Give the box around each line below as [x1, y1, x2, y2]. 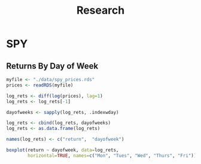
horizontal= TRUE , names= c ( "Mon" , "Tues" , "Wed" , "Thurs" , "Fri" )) [28, 153, 197, 159]
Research [76, 4, 125, 17]
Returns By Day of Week [6, 61, 99, 71]
